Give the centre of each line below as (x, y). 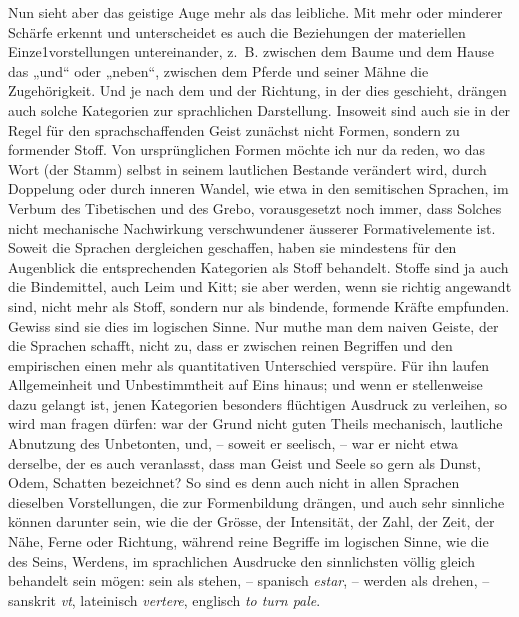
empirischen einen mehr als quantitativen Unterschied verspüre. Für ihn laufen (249, 364)
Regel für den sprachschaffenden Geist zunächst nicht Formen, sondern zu (234, 129)
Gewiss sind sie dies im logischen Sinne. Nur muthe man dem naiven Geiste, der (253, 325)
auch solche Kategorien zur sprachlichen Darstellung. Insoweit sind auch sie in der (259, 109)
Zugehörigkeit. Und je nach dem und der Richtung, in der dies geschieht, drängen (257, 90)
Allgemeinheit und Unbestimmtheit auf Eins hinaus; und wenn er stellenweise (245, 384)
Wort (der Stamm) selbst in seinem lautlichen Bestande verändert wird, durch (247, 168)
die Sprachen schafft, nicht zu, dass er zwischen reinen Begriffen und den (230, 345)
